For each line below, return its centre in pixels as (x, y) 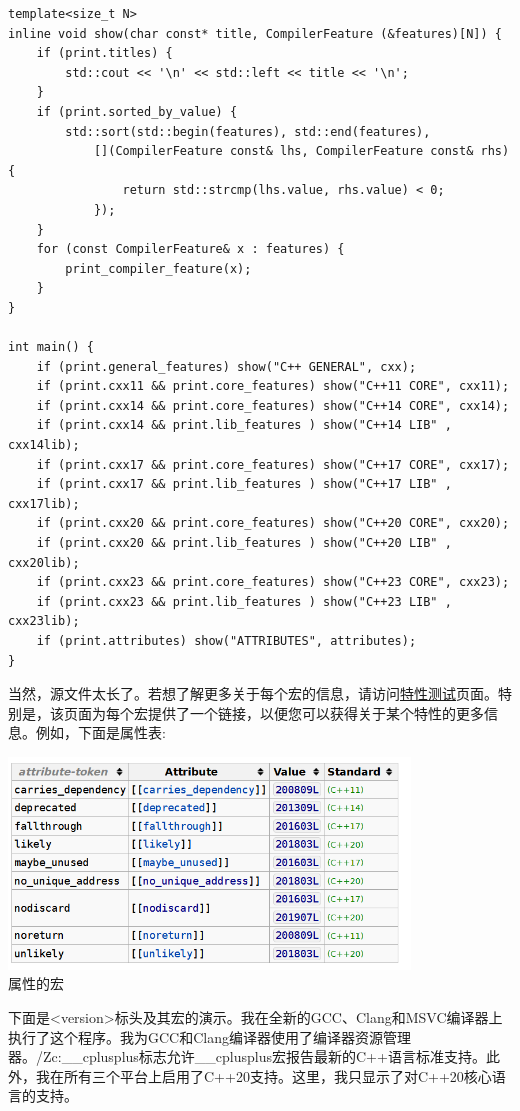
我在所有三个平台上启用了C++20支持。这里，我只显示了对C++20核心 (263, 1075)
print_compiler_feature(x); (158, 268)
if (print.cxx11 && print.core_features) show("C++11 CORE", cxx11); (273, 386)
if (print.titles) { (104, 53)
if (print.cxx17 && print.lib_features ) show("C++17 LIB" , (244, 484)
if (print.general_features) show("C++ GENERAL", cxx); (226, 366)
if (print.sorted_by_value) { (137, 111)
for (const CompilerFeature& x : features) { (190, 249)
